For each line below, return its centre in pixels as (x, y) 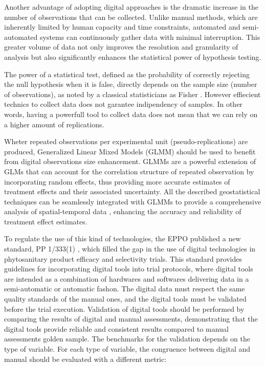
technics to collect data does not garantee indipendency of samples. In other (123, 104)
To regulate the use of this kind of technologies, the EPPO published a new (123, 238)
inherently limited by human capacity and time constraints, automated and (122, 27)
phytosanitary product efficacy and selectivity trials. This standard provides (123, 258)
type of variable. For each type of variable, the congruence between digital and (127, 349)
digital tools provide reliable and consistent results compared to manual (116, 328)
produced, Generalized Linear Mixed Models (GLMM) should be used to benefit (130, 151)
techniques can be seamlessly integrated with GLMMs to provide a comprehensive (133, 201)
